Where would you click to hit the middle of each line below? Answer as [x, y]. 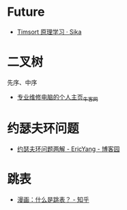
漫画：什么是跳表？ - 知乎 [53, 199]
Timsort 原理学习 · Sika [49, 32]
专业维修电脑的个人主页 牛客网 [57, 98]
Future [26, 12]
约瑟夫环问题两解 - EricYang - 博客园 [68, 149]
